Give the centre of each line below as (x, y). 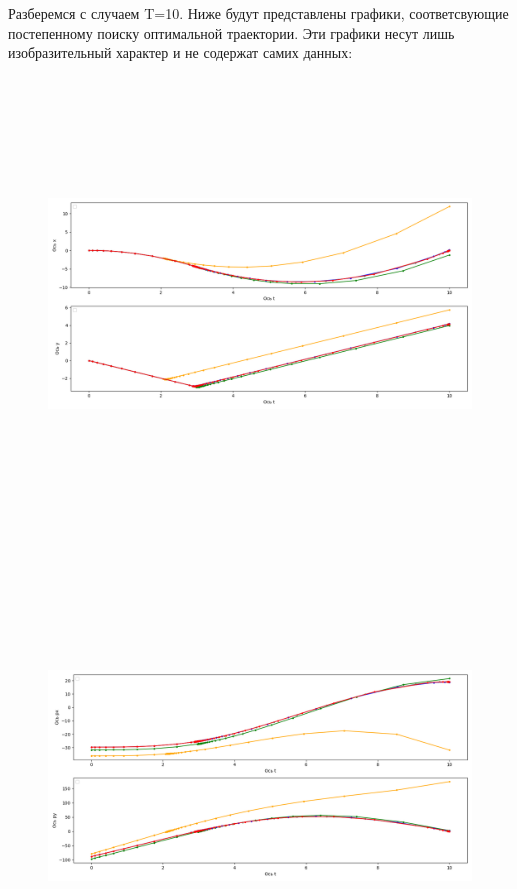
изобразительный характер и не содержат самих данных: (180, 52)
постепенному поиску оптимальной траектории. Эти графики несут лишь (231, 32)
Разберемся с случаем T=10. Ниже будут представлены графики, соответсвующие (258, 13)
